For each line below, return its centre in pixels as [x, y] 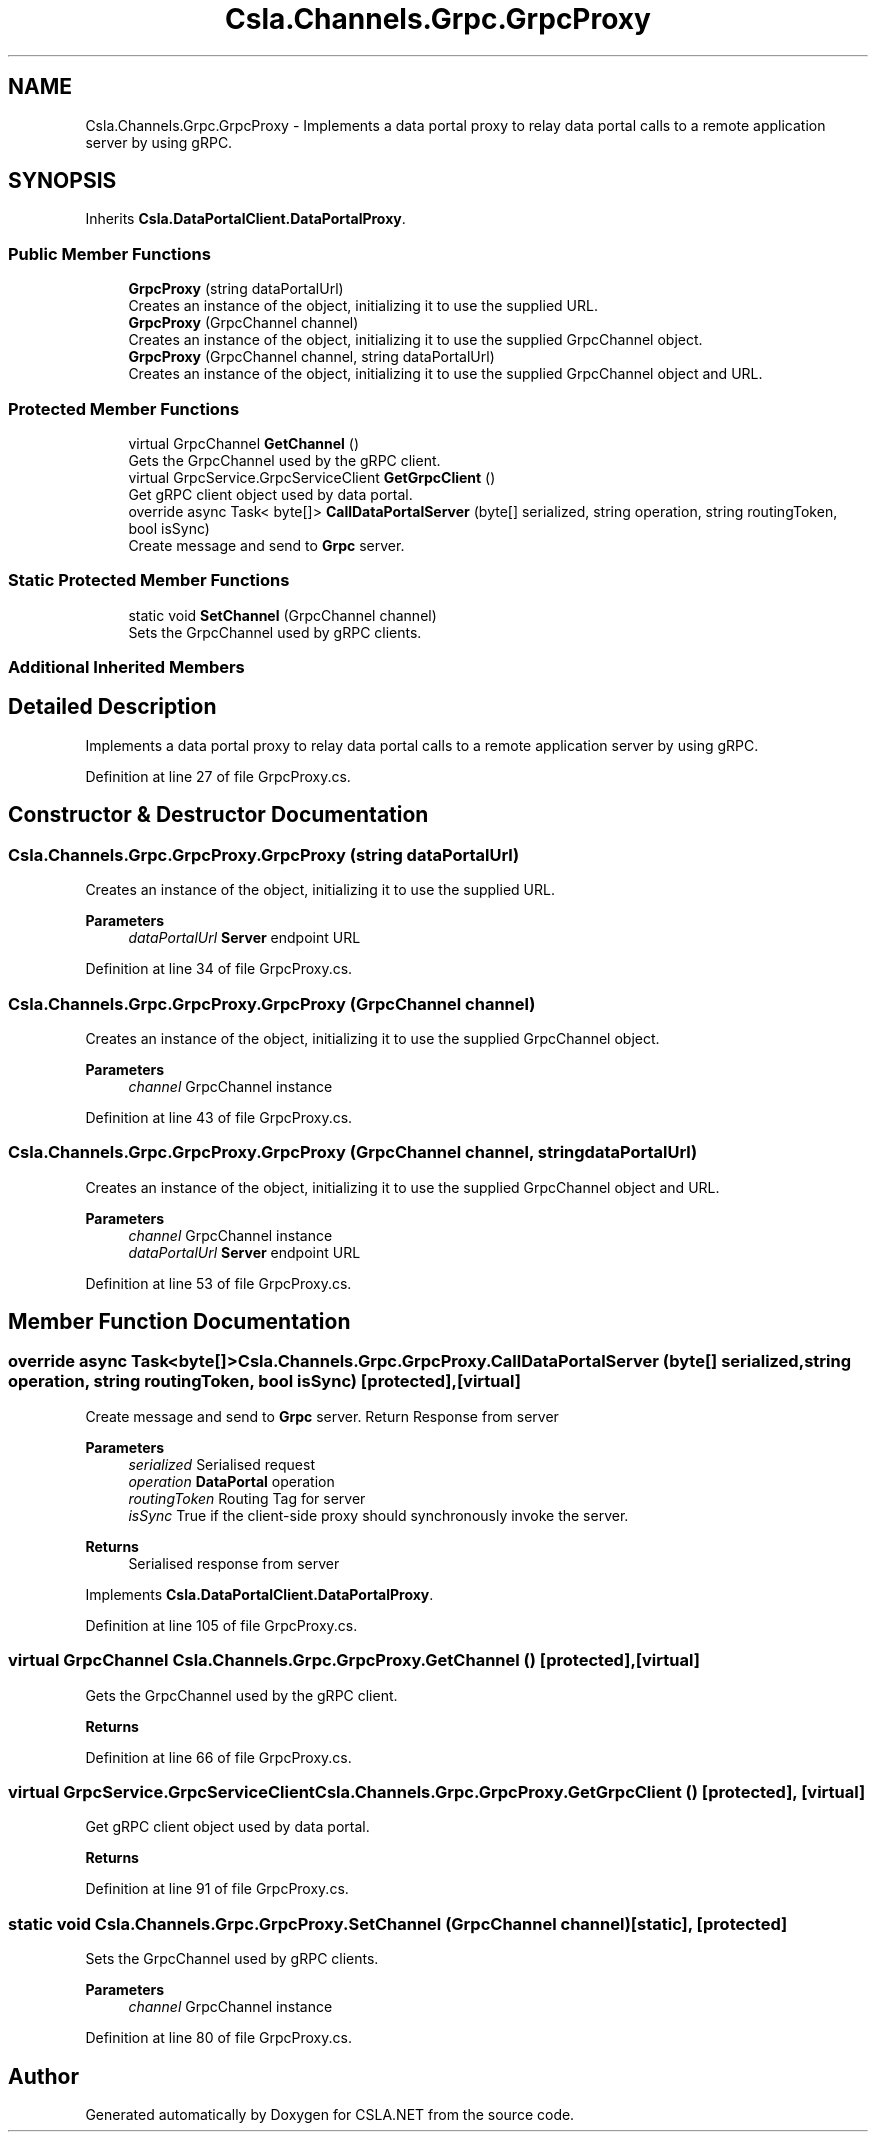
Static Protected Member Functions [149, 580]
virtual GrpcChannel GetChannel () [243, 443]
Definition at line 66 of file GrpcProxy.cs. [218, 1757]
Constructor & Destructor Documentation [218, 815]
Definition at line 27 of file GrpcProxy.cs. [218, 776]
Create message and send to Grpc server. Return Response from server [322, 1416]
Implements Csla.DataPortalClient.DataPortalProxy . [259, 1594]
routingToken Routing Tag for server [247, 1498]
